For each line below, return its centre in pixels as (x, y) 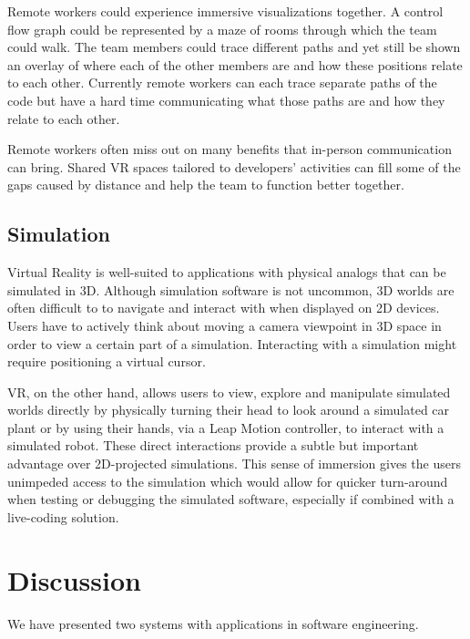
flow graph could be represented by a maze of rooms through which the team (222, 29)
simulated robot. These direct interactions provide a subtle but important (213, 445)
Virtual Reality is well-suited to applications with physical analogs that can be (227, 272)
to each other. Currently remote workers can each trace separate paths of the (222, 82)
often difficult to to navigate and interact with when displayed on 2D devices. (224, 308)
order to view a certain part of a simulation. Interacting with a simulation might (232, 343)
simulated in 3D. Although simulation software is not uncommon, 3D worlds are (231, 289)
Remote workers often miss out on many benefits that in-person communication (230, 149)
